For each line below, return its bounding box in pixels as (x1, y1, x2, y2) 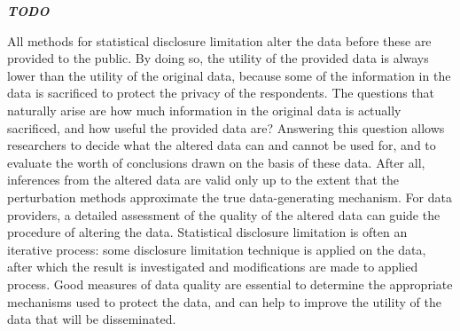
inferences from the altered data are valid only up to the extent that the (7, 170, 400, 189)
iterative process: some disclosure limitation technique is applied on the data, (7, 240, 426, 258)
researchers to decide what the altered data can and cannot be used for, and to (7, 136, 436, 154)
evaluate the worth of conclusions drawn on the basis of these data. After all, (7, 153, 425, 171)
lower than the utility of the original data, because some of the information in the (7, 66, 451, 84)
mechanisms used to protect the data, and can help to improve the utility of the (7, 292, 441, 311)
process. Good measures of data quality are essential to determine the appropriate (7, 274, 453, 293)
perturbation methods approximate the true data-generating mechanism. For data (7, 187, 452, 206)
